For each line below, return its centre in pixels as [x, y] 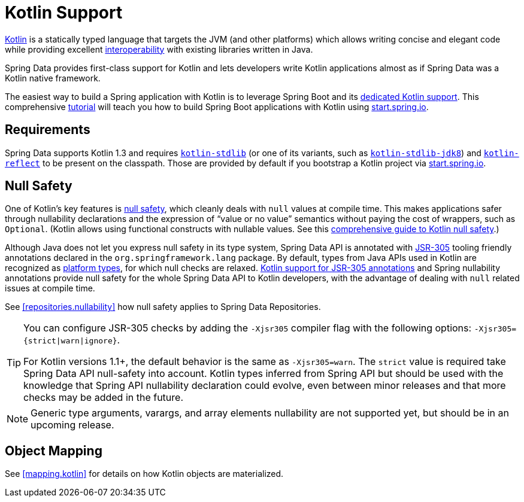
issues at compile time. [50, 288]
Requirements [48, 130]
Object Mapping [54, 451]
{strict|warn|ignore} [70, 341]
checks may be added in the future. [104, 398]
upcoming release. [72, 425]
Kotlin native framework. [53, 78]
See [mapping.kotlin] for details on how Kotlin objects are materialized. [144, 474]
